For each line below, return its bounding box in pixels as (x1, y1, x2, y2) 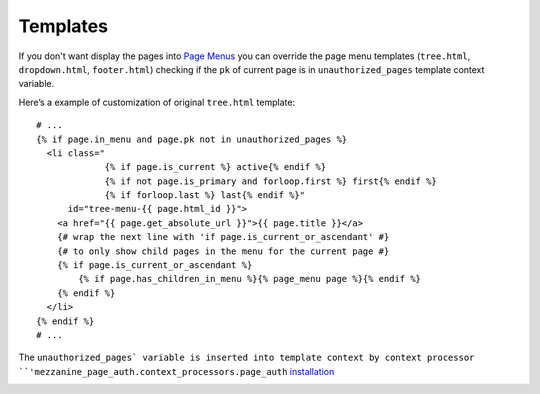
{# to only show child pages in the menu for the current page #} (56, 245, 390, 257)
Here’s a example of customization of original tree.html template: (18, 96, 295, 108)
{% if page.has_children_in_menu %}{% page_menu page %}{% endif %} (78, 273, 422, 285)
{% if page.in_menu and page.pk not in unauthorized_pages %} (36, 133, 348, 145)
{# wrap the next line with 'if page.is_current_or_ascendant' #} (56, 231, 390, 243)
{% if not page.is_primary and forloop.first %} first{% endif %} (104, 175, 437, 187)
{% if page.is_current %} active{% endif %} (104, 161, 327, 173)
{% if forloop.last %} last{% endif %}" (104, 190, 305, 201)
